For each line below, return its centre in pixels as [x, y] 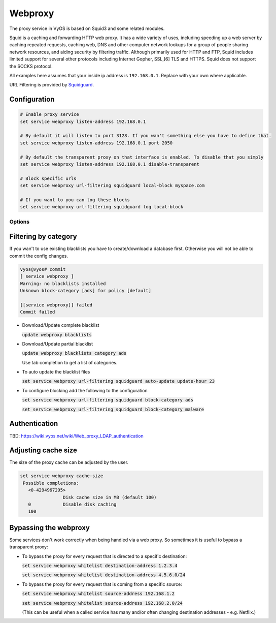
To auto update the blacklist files [56, 372]
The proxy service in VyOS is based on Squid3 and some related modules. [87, 28]
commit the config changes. [39, 256]
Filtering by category [43, 237]
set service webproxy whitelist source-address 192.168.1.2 [98, 594]
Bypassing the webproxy [49, 528]
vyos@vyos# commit [43, 269]
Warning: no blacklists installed [63, 284]
